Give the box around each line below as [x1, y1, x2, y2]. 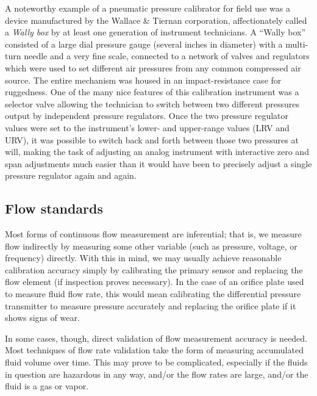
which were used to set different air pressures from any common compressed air [5, 61, 301, 74]
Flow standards [5, 199, 103, 218]
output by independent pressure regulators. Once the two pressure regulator [5, 109, 289, 122]
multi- [285, 37, 308, 50]
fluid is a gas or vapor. [5, 380, 89, 392]
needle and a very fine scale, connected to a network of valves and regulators [24, 49, 310, 62]
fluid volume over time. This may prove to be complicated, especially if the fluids [5, 356, 308, 369]
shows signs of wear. [5, 311, 80, 324]
